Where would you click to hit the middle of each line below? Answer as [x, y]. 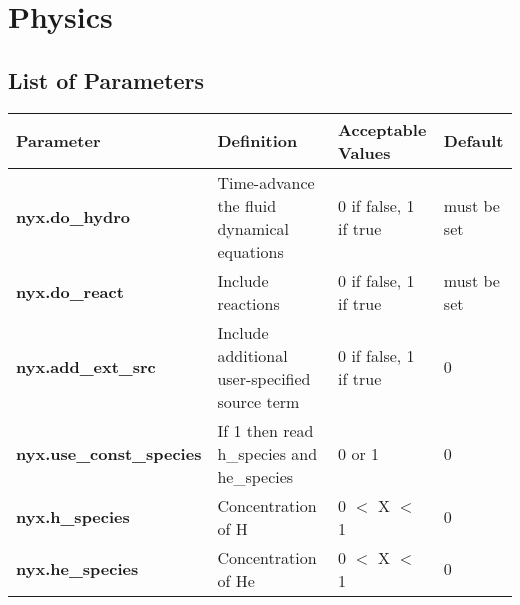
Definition [257, 141]
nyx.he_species [77, 569]
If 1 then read [265, 430]
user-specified [264, 378]
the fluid [247, 205]
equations [250, 251]
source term [258, 401]
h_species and [267, 453]
